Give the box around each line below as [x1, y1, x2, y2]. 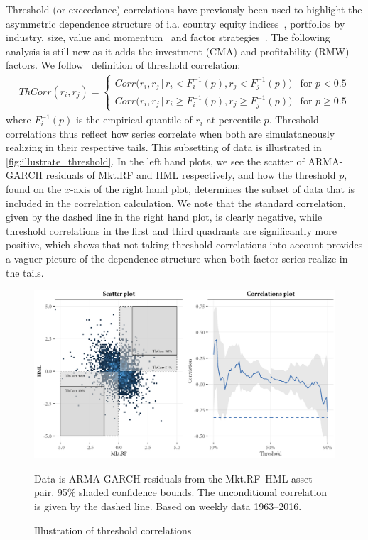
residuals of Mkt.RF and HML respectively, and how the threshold [45, 167, 336, 182]
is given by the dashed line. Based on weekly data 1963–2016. [34, 499, 302, 514]
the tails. [6, 265, 44, 280]
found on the [6, 182, 62, 196]
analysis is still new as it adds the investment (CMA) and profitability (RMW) [6, 43, 350, 58]
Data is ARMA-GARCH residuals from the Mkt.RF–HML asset [34, 470, 313, 485]
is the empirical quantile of [75, 112, 193, 127]
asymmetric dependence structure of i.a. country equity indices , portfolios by [6, 16, 345, 31]
